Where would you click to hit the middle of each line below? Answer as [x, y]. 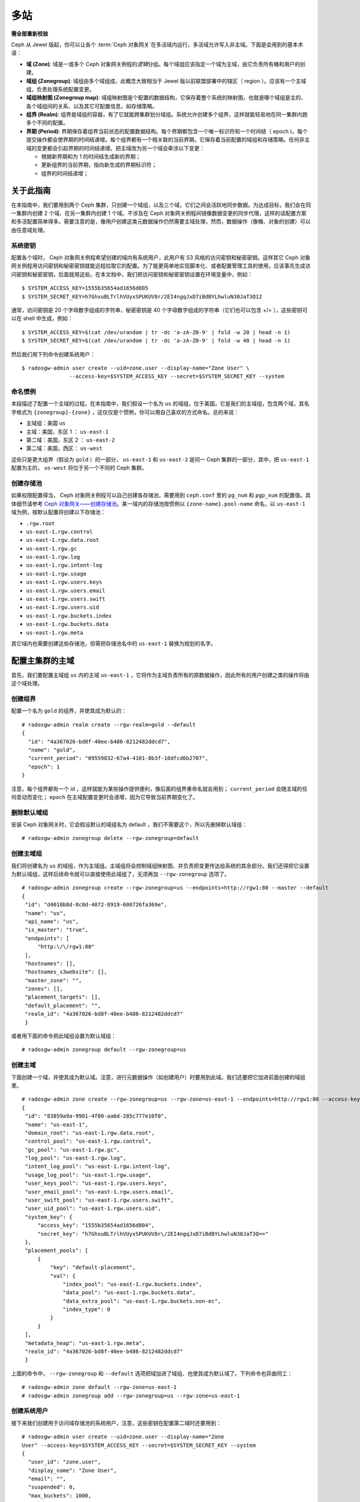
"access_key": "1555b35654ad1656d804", [96, 1225]
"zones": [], [44, 989]
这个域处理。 [27, 683]
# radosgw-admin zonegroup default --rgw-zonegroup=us [104, 1050]
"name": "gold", [52, 750]
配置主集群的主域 [43, 661]
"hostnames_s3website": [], [66, 972]
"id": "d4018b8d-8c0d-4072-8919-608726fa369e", [96, 905]
